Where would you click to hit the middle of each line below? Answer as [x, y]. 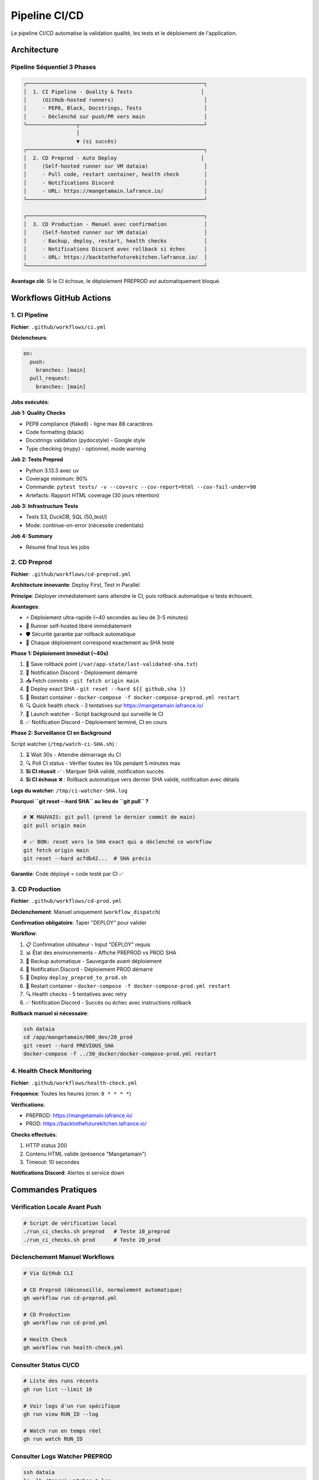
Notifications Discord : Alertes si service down [68, 1173]
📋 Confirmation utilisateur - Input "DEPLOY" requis [88, 944]
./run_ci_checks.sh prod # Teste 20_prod [92, 1240]
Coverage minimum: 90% [57, 478]
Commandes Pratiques [54, 1190]
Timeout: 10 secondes [53, 1162]
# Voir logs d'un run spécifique [72, 1406]
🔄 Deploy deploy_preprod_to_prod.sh [76, 977]
